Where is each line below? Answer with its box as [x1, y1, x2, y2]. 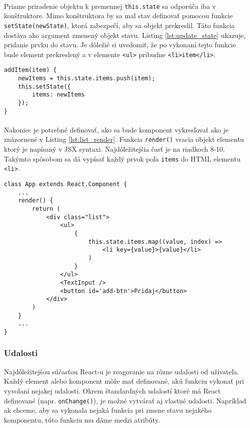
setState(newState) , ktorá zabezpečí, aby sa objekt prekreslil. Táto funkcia [4, 20, 235, 30]
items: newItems [32, 91, 85, 99]
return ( [32, 205, 60, 212]
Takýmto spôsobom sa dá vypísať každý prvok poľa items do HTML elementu [4, 153, 241, 164]
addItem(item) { [4, 66, 57, 74]
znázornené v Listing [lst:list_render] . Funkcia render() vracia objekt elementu [4, 134, 244, 144]
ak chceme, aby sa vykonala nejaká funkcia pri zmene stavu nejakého [4, 405, 212, 415]
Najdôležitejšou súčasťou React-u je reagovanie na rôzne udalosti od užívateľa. [4, 366, 239, 376]
